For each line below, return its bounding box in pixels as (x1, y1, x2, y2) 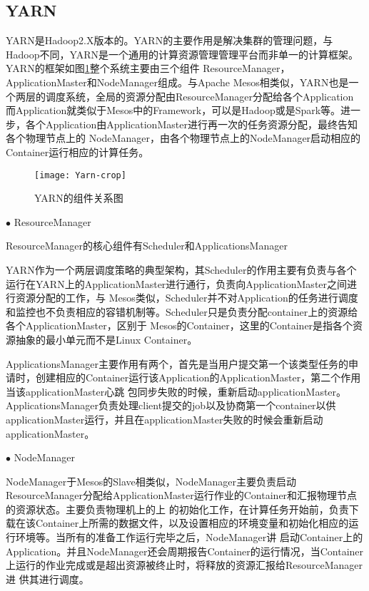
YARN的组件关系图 (34, 190, 123, 205)
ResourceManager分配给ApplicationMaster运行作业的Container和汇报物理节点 (6, 488, 358, 503)
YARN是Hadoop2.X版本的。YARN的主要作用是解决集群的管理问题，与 (6, 33, 333, 48)
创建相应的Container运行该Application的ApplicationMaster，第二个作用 (35, 370, 361, 385)
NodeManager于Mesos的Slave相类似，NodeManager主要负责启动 (6, 473, 297, 488)
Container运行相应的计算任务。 (6, 144, 149, 159)
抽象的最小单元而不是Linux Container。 (15, 332, 198, 346)
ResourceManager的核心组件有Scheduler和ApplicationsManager (6, 238, 288, 253)
